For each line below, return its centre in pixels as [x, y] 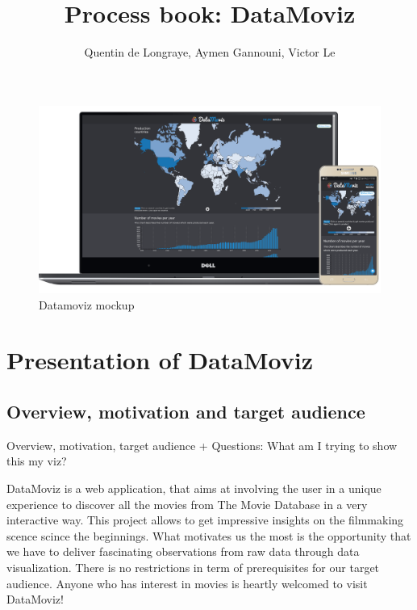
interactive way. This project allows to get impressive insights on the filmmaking [205, 520]
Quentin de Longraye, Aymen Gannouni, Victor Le [210, 52]
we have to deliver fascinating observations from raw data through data [183, 551]
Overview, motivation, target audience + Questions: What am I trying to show [202, 445]
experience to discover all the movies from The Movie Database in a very [187, 504]
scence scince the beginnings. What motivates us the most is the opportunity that [209, 535]
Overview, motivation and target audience [186, 411]
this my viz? [37, 461]
